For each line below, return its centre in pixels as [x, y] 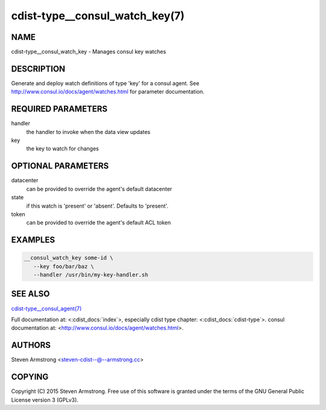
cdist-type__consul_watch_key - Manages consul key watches [88, 52]
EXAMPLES [33, 240]
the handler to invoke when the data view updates [88, 132]
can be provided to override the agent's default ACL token [99, 223]
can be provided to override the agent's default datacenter [99, 189]
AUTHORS [31, 345]
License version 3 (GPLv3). [45, 400]
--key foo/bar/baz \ [64, 266]
